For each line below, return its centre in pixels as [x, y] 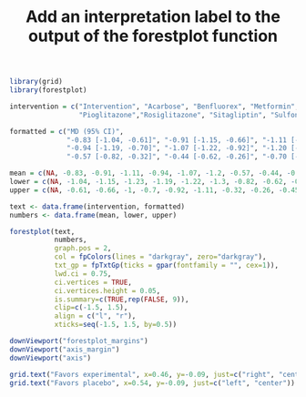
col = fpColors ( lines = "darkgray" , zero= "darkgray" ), [160, 257]
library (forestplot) [49, 90]
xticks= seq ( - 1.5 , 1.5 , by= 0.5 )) [116, 325]
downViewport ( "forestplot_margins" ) [79, 341]
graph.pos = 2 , [83, 249]
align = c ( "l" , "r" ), [95, 316]
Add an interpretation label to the [153, 17]
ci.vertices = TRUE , [93, 282]
